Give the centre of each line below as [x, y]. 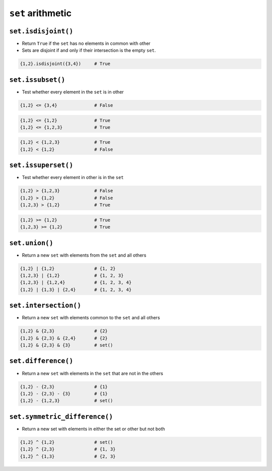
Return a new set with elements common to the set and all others [91, 318]
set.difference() [41, 361]
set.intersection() [45, 306]
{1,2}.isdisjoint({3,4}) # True [65, 64]
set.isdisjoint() [41, 31]
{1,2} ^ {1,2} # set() [66, 442]
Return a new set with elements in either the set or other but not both [93, 429]
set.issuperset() [41, 165]
